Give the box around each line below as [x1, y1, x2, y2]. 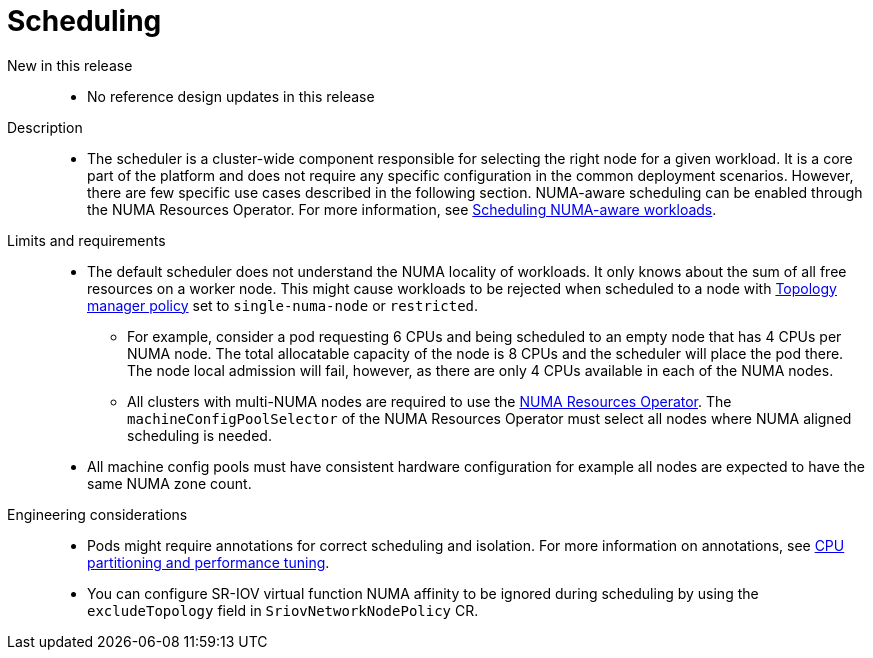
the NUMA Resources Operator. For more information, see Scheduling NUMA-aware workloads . [87, 200, 717, 218]
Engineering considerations [7, 505, 188, 523]
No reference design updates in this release [87, 87, 375, 105]
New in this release [7, 56, 133, 74]
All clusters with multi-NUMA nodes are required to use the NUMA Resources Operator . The [127, 392, 732, 410]
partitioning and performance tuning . [87, 553, 330, 571]
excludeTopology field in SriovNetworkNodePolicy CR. [87, 601, 479, 619]
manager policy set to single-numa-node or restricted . [87, 296, 479, 314]
